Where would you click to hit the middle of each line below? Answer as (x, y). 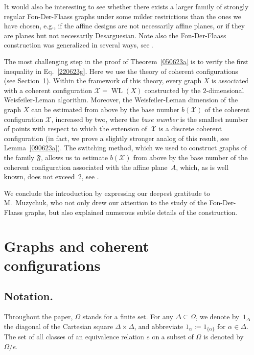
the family (19, 157)
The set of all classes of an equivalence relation (74, 337)
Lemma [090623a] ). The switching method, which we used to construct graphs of (126, 148)
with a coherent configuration (48, 90)
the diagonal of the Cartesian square (58, 326)
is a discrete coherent (190, 129)
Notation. (29, 296)
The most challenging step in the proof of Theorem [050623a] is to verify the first (126, 61)
